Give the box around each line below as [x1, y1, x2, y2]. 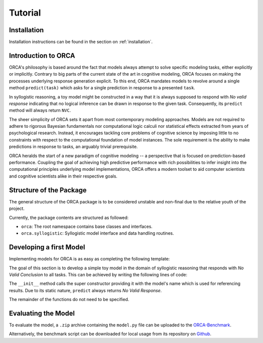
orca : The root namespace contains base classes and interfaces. [21, 223, 153, 229]
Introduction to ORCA [9, 51, 75, 60]
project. [9, 205, 25, 212]
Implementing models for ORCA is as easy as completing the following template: [9, 256, 170, 262]
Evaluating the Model [9, 309, 75, 317]
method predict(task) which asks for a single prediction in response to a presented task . [9, 85, 195, 91]
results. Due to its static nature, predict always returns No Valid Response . [9, 287, 162, 293]
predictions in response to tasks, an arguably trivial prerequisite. [9, 144, 138, 150]
